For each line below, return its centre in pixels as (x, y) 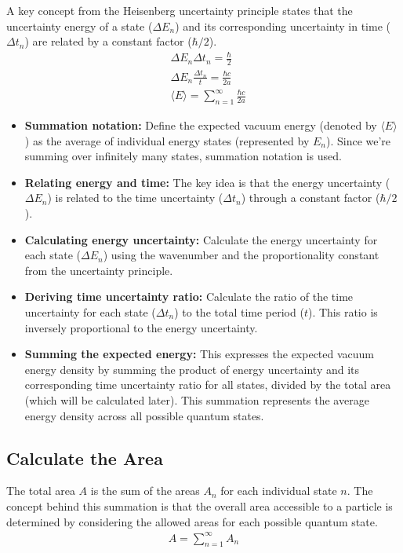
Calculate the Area (85, 458)
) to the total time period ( (239, 312)
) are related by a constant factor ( (108, 41)
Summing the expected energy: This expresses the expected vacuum (200, 354)
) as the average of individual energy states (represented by (167, 140)
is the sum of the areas (145, 491)
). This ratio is (343, 312)
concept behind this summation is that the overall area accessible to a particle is (200, 505)
